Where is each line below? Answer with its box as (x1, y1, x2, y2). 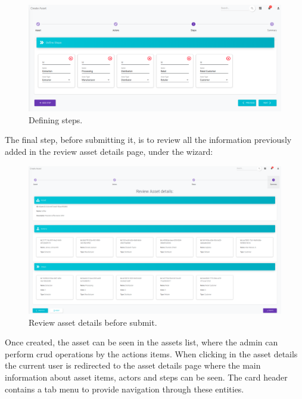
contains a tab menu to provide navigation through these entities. (5, 382, 244, 395)
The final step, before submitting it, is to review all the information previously (5, 133, 292, 146)
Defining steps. (29, 113, 83, 126)
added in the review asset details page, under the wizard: (5, 145, 213, 158)
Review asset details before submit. (29, 316, 157, 328)
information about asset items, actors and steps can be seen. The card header (5, 371, 288, 384)
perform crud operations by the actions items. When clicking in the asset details (5, 347, 298, 360)
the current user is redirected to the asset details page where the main (5, 359, 261, 372)
